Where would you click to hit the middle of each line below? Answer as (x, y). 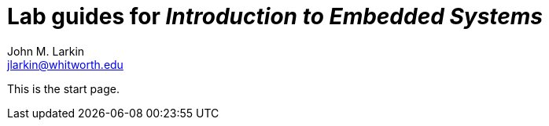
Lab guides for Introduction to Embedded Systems (275, 16)
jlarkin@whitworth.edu (65, 64)
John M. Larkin (46, 51)
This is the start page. (63, 88)
